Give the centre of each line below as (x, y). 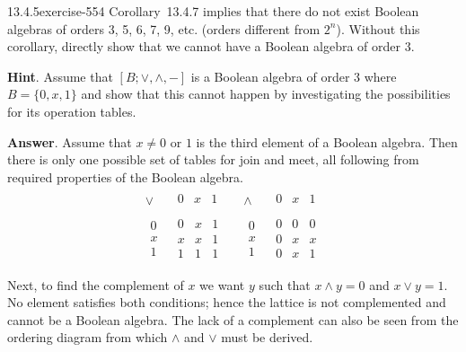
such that (285, 284)
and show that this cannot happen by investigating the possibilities (266, 94)
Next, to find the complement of (96, 284)
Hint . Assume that (60, 76)
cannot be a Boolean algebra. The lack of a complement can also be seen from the (233, 319)
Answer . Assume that (70, 141)
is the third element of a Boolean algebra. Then (327, 141)
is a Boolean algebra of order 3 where (294, 76)
